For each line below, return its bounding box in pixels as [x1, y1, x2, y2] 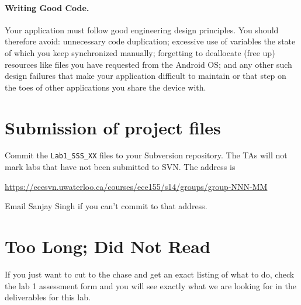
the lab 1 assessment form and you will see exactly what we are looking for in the [5, 279, 296, 292]
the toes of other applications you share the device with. [5, 81, 206, 93]
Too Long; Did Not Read [5, 234, 210, 258]
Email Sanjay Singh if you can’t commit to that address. [5, 200, 207, 212]
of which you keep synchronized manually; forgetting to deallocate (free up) [5, 46, 275, 58]
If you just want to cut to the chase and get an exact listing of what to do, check [5, 268, 295, 280]
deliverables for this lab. [5, 291, 91, 303]
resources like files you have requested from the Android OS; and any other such [5, 58, 292, 70]
